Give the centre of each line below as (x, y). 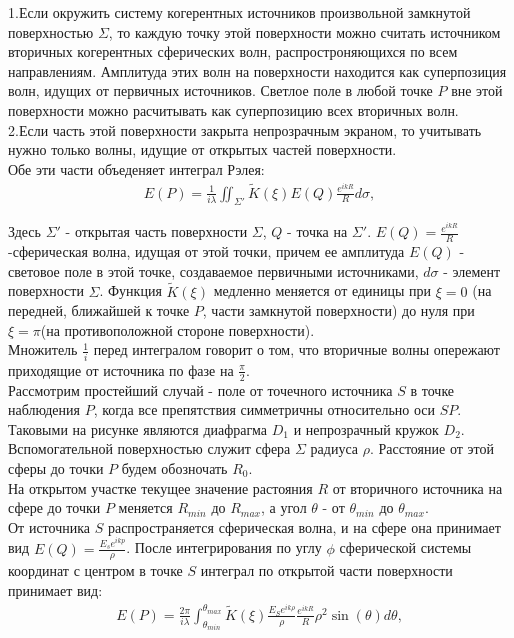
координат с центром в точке (95, 570)
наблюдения (44, 409)
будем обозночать (174, 467)
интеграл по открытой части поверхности (326, 570)
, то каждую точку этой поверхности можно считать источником (304, 31)
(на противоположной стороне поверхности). (177, 329)
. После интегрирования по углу (224, 547)
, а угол (284, 507)
